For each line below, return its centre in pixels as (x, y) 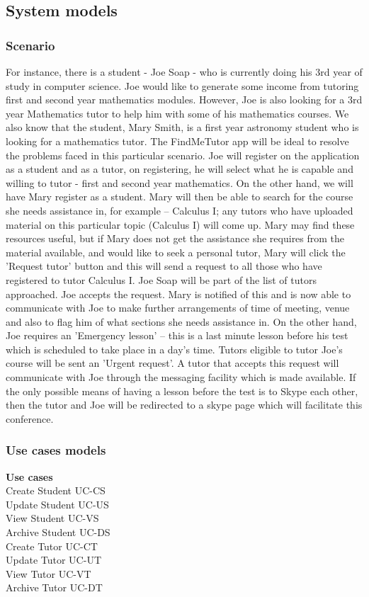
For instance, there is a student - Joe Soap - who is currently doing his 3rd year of (184, 72)
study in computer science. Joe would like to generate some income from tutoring (182, 85)
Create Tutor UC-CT (52, 546)
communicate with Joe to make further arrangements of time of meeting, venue (178, 308)
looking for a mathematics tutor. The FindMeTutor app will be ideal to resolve (177, 141)
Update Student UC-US (57, 504)
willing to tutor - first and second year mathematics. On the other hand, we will (180, 182)
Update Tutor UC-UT (53, 560)
